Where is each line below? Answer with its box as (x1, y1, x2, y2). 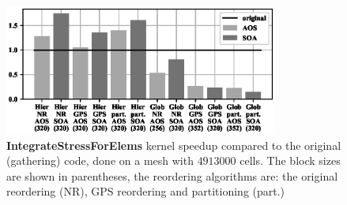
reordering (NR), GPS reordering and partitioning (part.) (6, 183, 285, 199)
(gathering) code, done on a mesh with (6, 152, 194, 169)
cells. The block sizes (240, 152, 341, 169)
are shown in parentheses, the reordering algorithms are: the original (6, 167, 338, 184)
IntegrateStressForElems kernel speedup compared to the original (6, 136, 341, 153)
